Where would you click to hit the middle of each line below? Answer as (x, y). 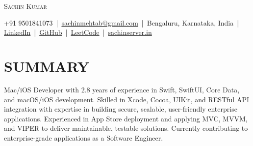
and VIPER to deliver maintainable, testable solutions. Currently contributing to (126, 128)
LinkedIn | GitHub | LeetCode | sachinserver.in (78, 32)
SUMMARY (47, 66)
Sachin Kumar (25, 6)
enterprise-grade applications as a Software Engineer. (84, 137)
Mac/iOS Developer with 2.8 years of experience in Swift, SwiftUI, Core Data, (122, 89)
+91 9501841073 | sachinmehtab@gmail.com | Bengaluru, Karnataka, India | (122, 22)
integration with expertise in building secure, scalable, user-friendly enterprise (121, 109)
